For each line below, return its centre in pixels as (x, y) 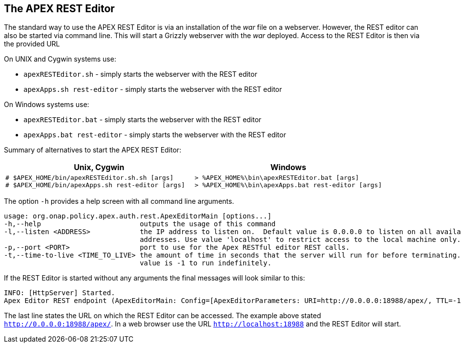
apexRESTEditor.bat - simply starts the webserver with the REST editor (143, 120)
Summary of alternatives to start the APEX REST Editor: (93, 150)
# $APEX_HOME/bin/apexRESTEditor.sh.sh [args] (90, 178)
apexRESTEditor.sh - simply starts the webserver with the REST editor (140, 74)
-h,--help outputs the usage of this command (140, 224)
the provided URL (32, 44)
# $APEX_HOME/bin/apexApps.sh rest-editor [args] (95, 185)
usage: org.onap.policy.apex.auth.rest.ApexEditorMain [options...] (138, 216)
